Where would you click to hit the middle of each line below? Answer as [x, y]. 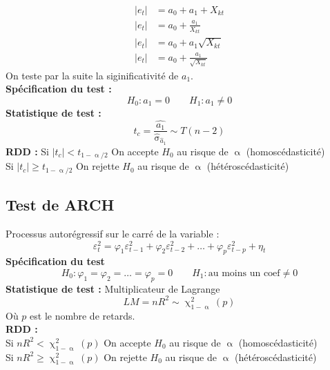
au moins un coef [244, 273]
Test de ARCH [60, 205]
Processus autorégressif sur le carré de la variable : [113, 233]
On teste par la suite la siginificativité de [92, 75]
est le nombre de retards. [82, 315]
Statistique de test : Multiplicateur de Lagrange [113, 288]
